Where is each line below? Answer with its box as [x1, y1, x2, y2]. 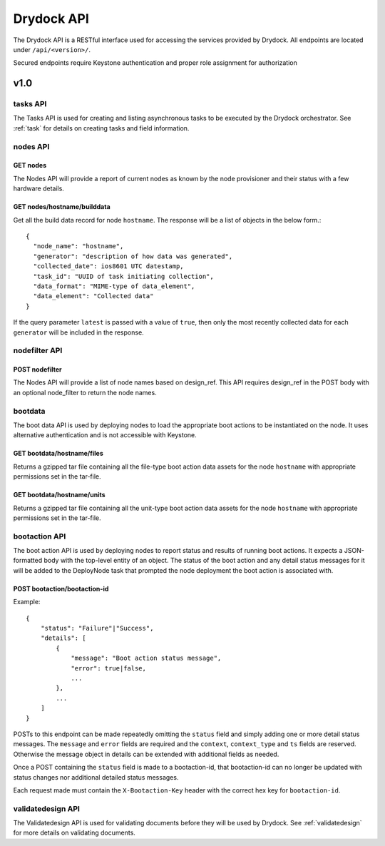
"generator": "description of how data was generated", [33, 252, 233, 260]
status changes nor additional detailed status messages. [13, 773, 179, 781]
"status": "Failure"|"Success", [40, 624, 154, 633]
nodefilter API [13, 346, 63, 356]
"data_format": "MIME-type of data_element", [33, 282, 195, 290]
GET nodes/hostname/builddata [13, 203, 111, 211]
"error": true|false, [71, 664, 146, 672]
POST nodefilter [13, 365, 62, 374]
